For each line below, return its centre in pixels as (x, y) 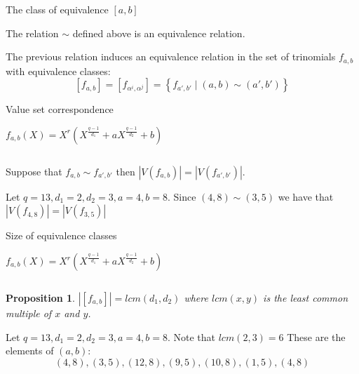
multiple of (29, 313)
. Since (182, 196)
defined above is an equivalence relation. (159, 33)
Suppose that (34, 171)
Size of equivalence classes (61, 235)
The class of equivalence (57, 9)
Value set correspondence (60, 109)
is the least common (306, 298)
